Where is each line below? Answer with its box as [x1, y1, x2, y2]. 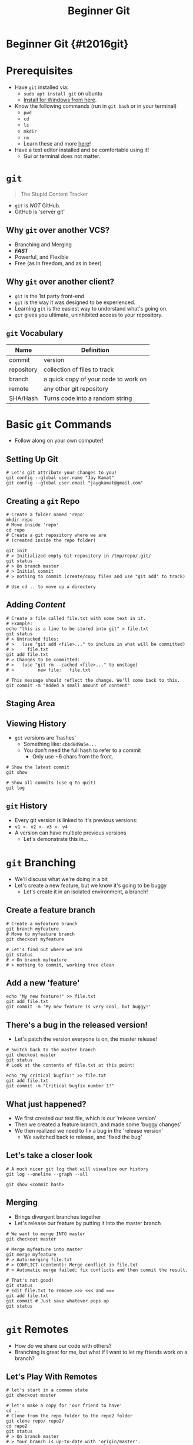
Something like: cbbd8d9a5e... [23, 741, 97, 748]
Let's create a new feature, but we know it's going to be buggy [14, 882, 167, 889]
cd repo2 [6, 1423, 28, 1430]
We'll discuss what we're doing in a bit [14, 875, 108, 882]
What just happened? [6, 1099, 86, 1109]
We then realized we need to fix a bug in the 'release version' [14, 1127, 164, 1134]
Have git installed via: [14, 84, 69, 91]
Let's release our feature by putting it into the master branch [14, 1219, 161, 1226]
